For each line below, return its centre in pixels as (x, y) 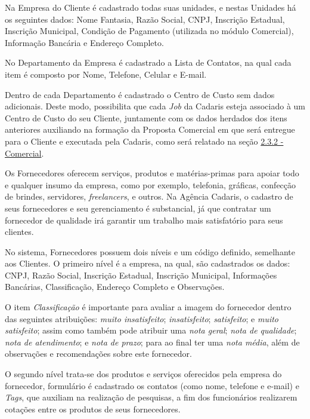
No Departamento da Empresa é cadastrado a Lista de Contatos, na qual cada (148, 62)
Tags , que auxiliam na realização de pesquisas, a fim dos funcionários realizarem (151, 397)
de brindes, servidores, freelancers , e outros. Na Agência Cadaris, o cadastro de (149, 196)
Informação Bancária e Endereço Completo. (84, 42)
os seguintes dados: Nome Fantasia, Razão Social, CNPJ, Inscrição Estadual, (145, 19)
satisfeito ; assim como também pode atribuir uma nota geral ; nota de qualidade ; (151, 330)
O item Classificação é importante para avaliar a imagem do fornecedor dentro (148, 307)
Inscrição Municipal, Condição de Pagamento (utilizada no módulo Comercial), (149, 31)
